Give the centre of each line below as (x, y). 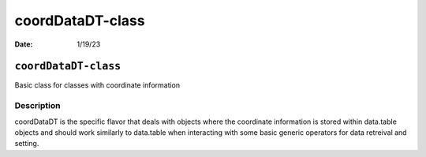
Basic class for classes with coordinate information (97, 85)
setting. (27, 144)
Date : (24, 44)
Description (37, 106)
